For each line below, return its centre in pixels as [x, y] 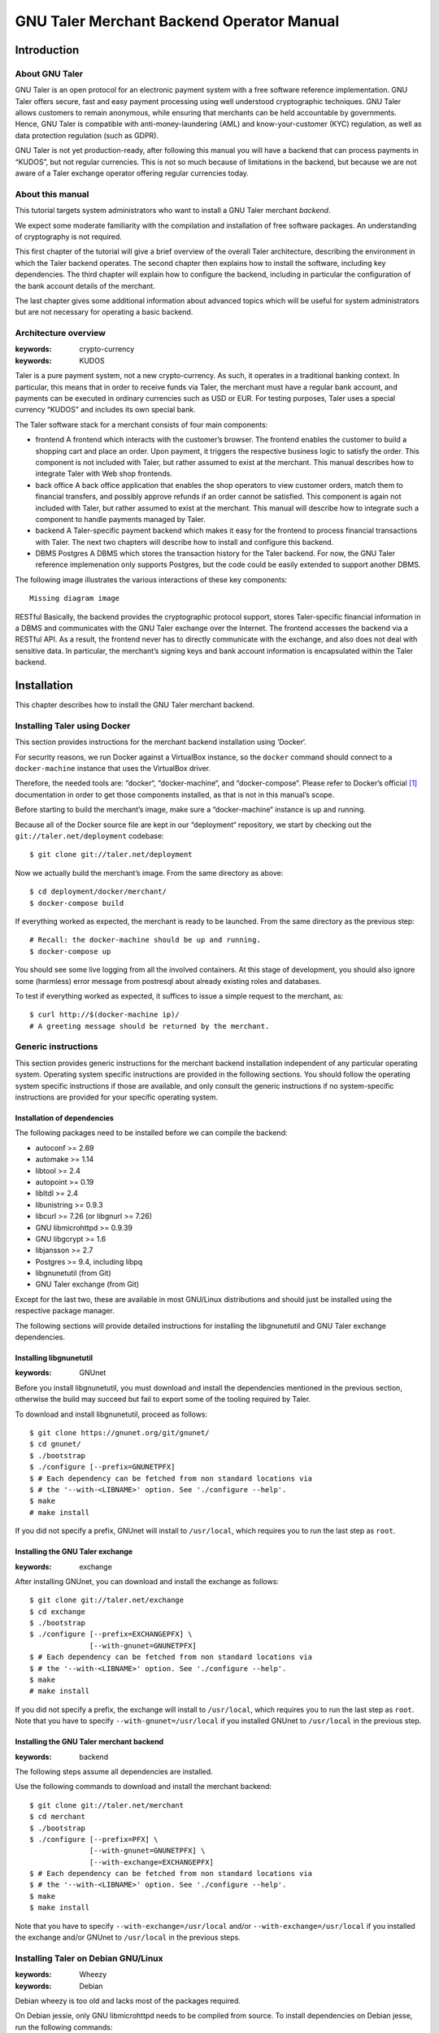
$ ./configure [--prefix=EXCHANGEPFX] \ [111, 1634]
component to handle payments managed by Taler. [121, 519]
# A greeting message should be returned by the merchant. [150, 1026]
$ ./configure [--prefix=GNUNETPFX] [102, 1467]
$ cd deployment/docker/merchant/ [98, 892]
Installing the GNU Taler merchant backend [89, 1742]
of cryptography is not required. [68, 237]
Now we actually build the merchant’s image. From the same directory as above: [149, 873]
